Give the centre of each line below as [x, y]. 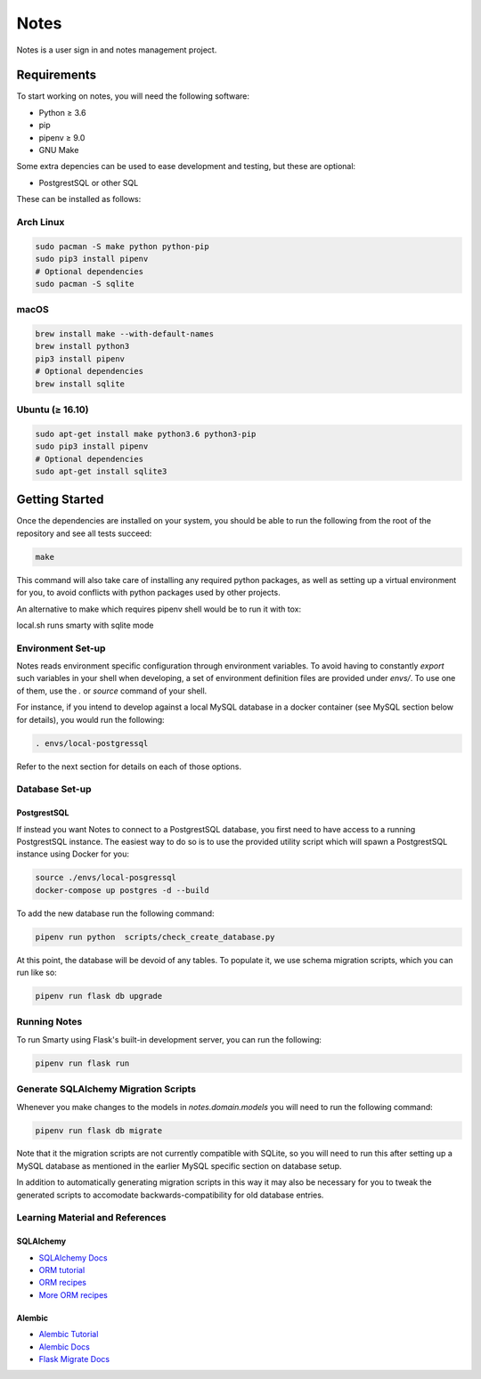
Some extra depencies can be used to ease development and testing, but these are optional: [186, 166]
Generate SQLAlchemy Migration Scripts [106, 1089]
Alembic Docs [65, 1347]
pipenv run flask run [82, 1063]
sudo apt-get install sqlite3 [101, 471]
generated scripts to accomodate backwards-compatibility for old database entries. [170, 1195]
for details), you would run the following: [90, 719]
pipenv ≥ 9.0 [62, 137]
